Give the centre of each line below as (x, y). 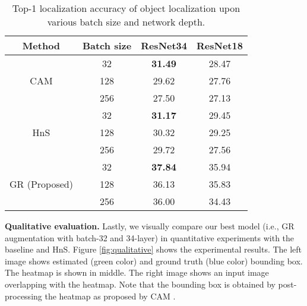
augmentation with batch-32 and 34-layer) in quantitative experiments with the (150, 237)
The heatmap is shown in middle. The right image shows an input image (137, 272)
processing (23, 296)
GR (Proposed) (41, 184)
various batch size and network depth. (126, 22)
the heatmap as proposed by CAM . (110, 296)
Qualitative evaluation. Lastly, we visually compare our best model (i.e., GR (150, 226)
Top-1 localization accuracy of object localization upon (126, 8)
